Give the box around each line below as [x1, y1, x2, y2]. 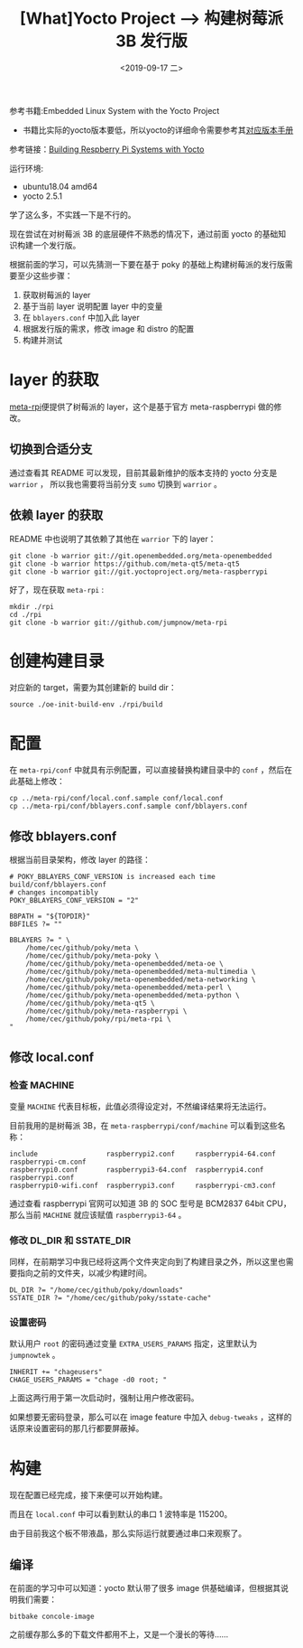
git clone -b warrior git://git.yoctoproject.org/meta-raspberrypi [9, 566, 269, 576]
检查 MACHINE [9, 1079, 75, 1091]
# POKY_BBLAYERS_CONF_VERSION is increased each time [9, 873, 216, 882]
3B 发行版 [115, 31, 188, 51]
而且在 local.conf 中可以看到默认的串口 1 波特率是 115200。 [9, 1509, 233, 1520]
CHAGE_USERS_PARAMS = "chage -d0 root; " [9, 1375, 168, 1385]
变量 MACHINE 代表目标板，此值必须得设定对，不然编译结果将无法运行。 [9, 1100, 271, 1111]
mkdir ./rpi [9, 602, 54, 611]
